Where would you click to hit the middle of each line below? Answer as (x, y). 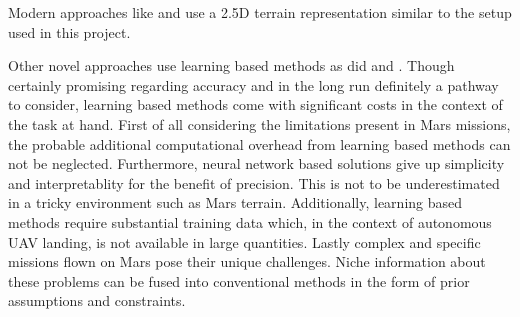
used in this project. (69, 31)
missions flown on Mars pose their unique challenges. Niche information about (247, 261)
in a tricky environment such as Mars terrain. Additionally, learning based (235, 202)
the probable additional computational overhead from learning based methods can (259, 143)
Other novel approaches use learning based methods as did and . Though (231, 65)
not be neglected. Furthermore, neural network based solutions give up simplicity (256, 163)
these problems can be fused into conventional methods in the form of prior (239, 280)
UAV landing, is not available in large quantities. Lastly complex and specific (244, 241)
